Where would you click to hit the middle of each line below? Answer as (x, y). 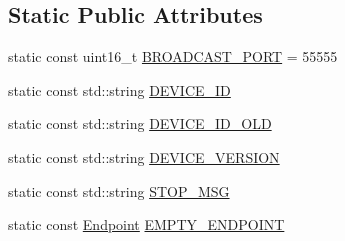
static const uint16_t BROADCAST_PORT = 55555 (173, 56)
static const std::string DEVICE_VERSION (144, 156)
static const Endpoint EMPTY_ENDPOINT (146, 224)
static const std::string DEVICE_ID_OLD (140, 123)
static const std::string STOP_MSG (119, 190)
